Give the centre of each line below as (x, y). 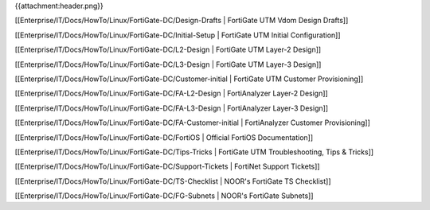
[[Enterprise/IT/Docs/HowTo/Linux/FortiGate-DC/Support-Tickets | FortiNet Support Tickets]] (167, 166)
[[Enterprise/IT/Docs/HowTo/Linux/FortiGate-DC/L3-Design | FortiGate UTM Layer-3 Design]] (168, 64)
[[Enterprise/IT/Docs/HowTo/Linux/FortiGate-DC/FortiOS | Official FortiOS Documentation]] (164, 137)
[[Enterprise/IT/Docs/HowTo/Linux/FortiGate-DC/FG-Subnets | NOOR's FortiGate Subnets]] (164, 196)
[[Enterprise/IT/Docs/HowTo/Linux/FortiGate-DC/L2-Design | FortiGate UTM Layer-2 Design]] (168, 50)
